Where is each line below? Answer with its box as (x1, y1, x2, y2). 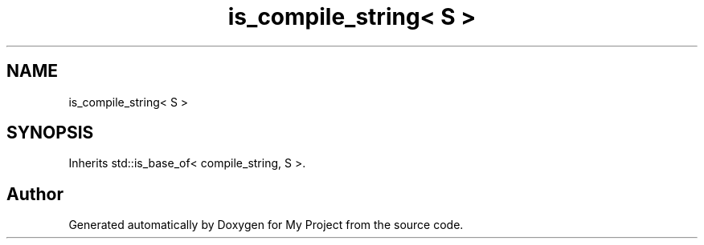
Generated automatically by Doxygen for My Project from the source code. (68, 218, 464, 232)
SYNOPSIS (6, 122, 94, 143)
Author (6, 183, 63, 204)
